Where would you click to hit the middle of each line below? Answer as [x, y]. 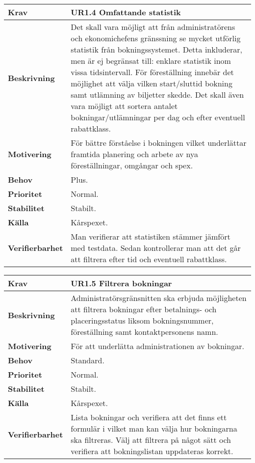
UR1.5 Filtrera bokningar [121, 283]
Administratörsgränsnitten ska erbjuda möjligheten [159, 298]
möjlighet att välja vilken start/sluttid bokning [152, 83]
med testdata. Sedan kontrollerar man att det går [156, 248]
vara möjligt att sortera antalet [124, 106]
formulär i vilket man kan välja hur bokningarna [154, 428]
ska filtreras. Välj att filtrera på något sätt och [151, 440]
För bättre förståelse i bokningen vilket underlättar [159, 143]
